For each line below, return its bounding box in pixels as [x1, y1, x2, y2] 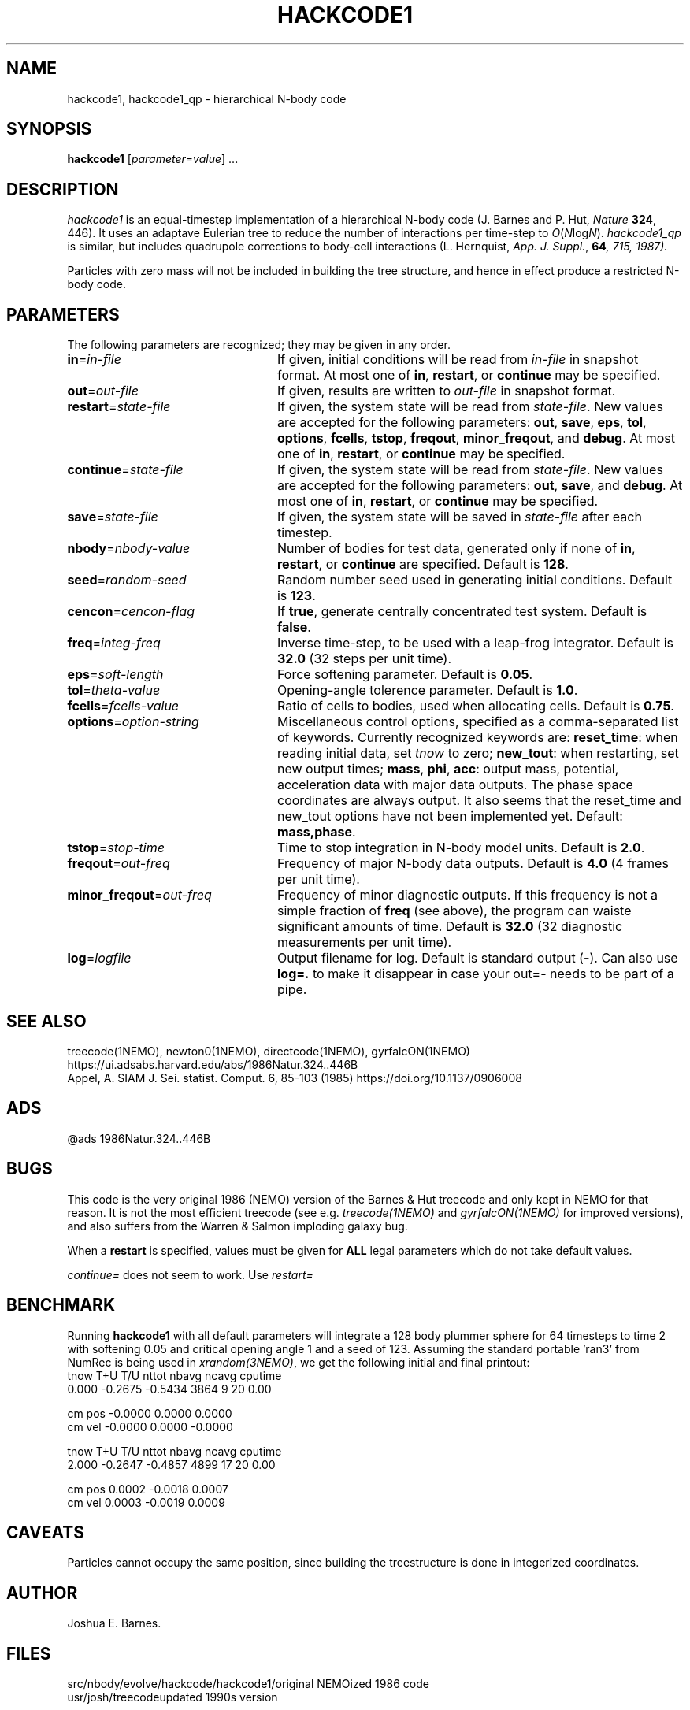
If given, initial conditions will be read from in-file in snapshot [276, 351, 639, 368]
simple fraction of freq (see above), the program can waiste [276, 903, 632, 919]
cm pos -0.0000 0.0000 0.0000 [67, 1406, 232, 1420]
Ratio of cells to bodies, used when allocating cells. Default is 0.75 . [276, 698, 674, 714]
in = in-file [67, 351, 121, 368]
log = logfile [67, 950, 132, 966]
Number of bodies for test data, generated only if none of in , [276, 540, 636, 557]
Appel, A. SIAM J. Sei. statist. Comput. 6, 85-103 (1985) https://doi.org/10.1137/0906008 [67, 1070, 522, 1085]
